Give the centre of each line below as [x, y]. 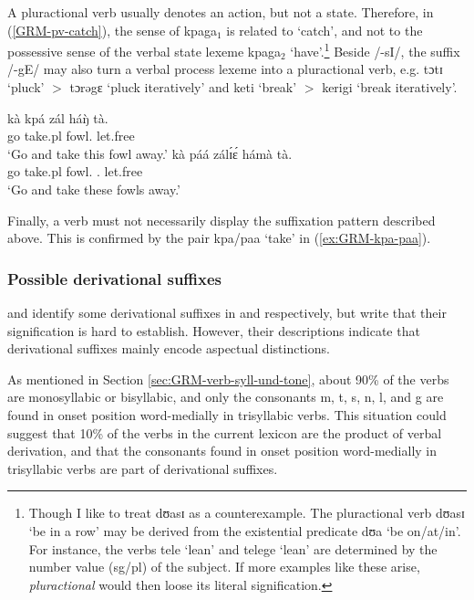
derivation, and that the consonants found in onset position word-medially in [222, 451]
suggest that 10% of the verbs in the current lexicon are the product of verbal [225, 432]
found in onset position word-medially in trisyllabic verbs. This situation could [227, 414]
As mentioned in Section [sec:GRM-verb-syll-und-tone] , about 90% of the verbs [228, 379]
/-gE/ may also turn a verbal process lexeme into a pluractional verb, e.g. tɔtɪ [225, 69]
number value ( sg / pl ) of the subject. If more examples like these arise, [224, 567]
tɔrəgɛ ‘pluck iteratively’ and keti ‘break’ [183, 87]
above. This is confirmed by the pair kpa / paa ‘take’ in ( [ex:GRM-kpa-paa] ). [219, 238]
